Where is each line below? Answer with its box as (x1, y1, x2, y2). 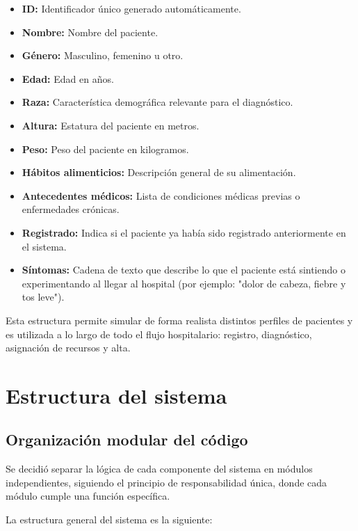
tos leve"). (22, 290, 65, 304)
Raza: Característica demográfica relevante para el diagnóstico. (22, 95, 293, 109)
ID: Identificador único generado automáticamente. (22, 1, 241, 15)
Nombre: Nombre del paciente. (22, 24, 158, 39)
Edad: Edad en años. (22, 71, 114, 86)
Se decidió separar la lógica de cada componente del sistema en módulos (6, 461, 313, 476)
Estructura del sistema (6, 381, 227, 409)
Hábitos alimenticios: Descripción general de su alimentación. (22, 165, 296, 180)
